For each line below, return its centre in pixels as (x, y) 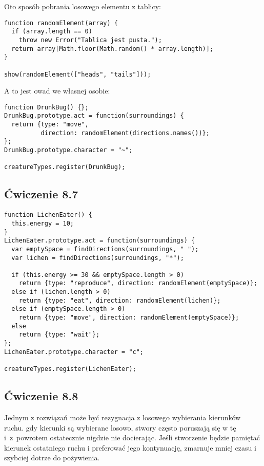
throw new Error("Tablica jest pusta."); (90, 40)
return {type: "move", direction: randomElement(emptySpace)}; (129, 318)
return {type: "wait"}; (59, 335)
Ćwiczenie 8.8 (41, 396)
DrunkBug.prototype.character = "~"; (68, 150)
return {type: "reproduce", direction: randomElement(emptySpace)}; (138, 283)
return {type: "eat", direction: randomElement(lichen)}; (120, 300)
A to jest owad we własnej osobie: (57, 91)
